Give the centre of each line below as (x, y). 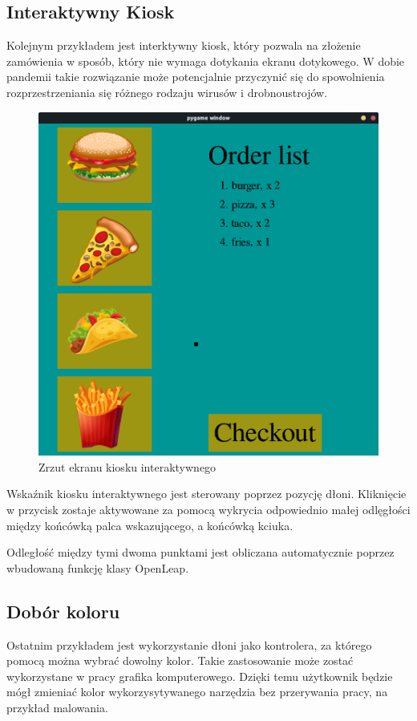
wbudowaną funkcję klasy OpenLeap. (98, 567)
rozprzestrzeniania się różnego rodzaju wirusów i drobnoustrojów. (167, 92)
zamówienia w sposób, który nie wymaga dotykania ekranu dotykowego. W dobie (206, 61)
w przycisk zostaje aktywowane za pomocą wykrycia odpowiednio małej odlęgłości (208, 510)
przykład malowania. (57, 708)
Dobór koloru (63, 611)
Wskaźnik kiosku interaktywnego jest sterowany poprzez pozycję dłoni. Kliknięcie (206, 494)
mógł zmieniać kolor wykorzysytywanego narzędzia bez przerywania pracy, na (197, 692)
